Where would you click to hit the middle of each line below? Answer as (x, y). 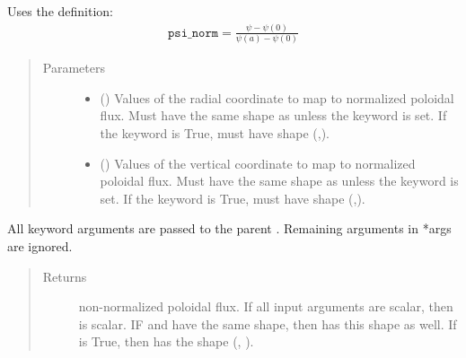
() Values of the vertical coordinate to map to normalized (258, 163)
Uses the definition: (60, 11)
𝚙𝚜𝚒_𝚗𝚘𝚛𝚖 (193, 33)
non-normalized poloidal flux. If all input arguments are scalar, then (266, 306)
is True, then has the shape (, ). (166, 341)
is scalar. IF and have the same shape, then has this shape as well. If (268, 323)
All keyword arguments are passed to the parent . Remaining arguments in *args (229, 228)
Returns (65, 276)
